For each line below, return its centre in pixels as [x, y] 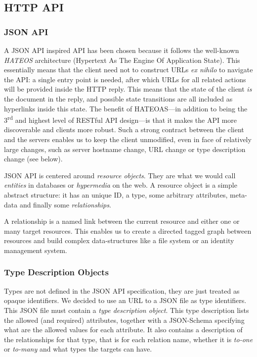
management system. [36, 250]
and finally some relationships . [65, 204]
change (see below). [33, 159]
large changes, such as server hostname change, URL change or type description [125, 149]
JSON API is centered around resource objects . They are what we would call [120, 175]
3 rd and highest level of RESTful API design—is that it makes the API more [121, 119]
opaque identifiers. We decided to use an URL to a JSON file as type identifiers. [125, 300]
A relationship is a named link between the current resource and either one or [122, 221]
